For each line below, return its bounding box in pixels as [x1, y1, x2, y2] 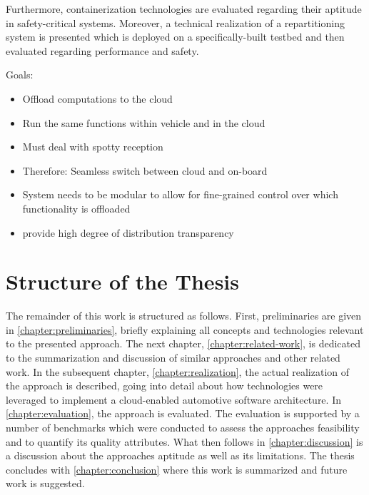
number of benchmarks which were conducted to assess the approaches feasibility [6, 420, 360, 434]
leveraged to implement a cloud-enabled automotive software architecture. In [6, 392, 341, 407]
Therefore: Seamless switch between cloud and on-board [22, 163, 268, 178]
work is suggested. [6, 476, 85, 491]
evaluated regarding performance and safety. [6, 43, 199, 58]
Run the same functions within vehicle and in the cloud [22, 115, 266, 130]
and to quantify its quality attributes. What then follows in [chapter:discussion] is [6, 434, 363, 449]
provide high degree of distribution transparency [22, 225, 234, 240]
